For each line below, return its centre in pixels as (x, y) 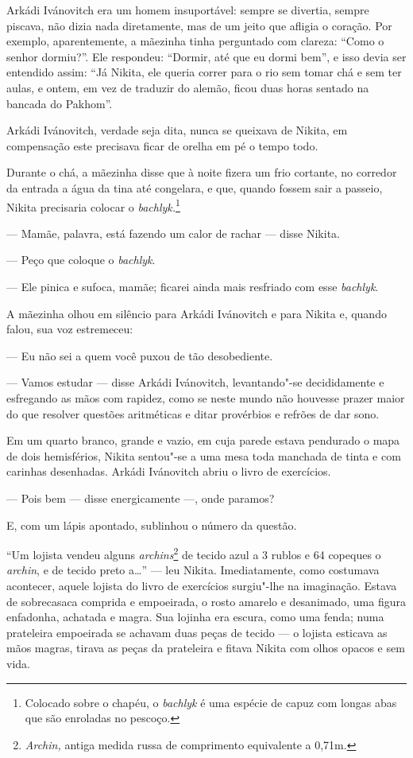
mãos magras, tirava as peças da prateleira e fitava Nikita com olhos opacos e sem (206, 648)
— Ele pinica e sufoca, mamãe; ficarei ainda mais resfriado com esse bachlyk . (193, 286)
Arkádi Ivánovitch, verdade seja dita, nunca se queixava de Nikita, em (177, 130)
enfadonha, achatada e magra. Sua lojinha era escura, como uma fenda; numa (195, 617)
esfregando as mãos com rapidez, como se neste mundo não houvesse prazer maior (206, 397)
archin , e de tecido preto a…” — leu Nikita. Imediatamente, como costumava (193, 570)
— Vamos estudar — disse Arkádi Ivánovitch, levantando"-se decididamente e (195, 382)
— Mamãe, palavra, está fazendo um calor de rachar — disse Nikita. (173, 233)
